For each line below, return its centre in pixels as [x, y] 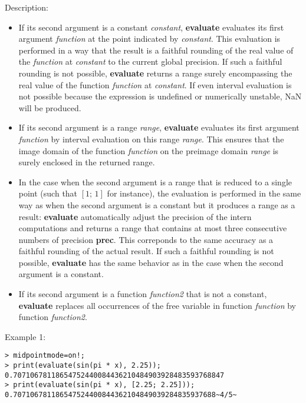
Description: [27, 7]
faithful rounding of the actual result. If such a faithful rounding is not [146, 251]
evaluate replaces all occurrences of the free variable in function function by [157, 305]
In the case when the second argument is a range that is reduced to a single [155, 181]
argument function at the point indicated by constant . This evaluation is [149, 39]
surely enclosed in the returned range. [87, 162]
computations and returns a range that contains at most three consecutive [153, 228]
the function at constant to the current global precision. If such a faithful [150, 61]
